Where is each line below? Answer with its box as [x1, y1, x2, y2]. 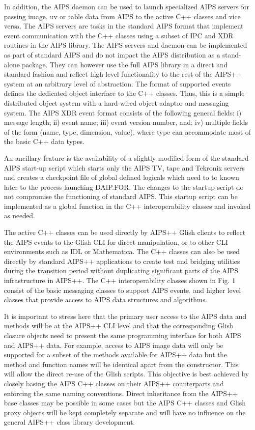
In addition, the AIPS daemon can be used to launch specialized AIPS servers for [4, 1, 249, 11]
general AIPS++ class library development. [4, 417, 135, 427]
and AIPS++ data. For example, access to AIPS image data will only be [4, 340, 224, 350]
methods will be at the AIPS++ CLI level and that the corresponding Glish [4, 320, 233, 331]
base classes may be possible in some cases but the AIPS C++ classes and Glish [4, 398, 246, 408]
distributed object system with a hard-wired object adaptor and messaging [4, 97, 229, 108]
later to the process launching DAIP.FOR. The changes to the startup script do [4, 181, 244, 192]
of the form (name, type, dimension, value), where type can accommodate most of [4, 126, 251, 137]
